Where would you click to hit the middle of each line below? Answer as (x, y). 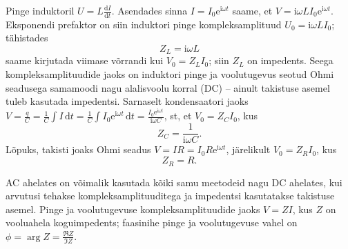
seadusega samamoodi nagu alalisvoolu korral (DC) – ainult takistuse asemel (168, 87)
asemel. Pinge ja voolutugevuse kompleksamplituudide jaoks (133, 209)
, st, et (178, 116)
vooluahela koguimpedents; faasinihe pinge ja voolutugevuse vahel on (152, 222)
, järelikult (248, 149)
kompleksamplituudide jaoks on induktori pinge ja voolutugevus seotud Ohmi (170, 74)
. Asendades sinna (149, 10)
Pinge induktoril (40, 10)
